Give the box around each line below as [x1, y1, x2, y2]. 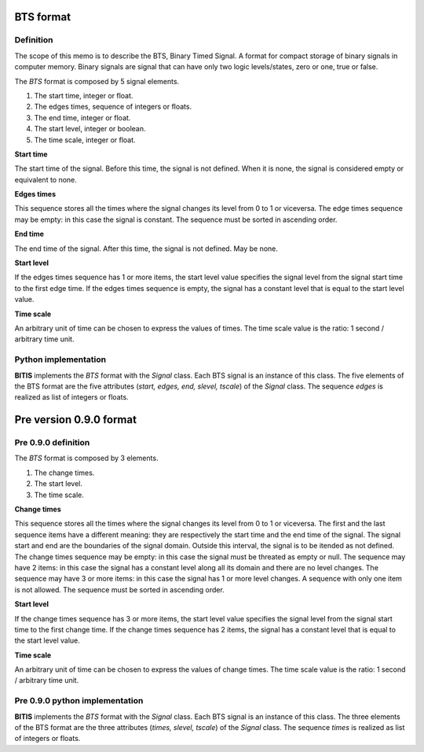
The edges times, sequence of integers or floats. [34, 102, 192, 112]
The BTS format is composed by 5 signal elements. [14, 76, 180, 86]
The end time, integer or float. [34, 112, 131, 122]
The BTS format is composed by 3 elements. [14, 453, 159, 463]
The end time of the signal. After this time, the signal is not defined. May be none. [14, 244, 279, 253]
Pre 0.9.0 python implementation [14, 695, 144, 706]
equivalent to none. [14, 175, 78, 184]
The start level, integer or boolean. [34, 124, 146, 134]
